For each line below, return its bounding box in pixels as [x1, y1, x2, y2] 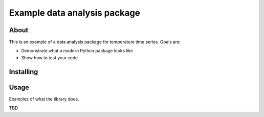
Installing [9, 68, 39, 76]
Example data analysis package [9, 7, 140, 18]
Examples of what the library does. [9, 96, 79, 102]
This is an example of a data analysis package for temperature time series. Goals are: [9, 39, 181, 45]
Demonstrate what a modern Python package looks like [21, 48, 133, 54]
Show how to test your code [21, 54, 78, 61]
